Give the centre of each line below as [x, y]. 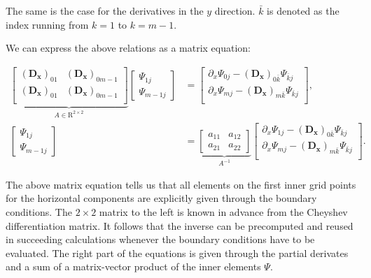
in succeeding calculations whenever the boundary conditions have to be [160, 239]
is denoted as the [303, 10]
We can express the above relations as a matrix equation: [128, 48]
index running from [47, 24]
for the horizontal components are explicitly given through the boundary [161, 198]
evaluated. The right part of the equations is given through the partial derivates [177, 253]
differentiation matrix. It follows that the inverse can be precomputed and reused [180, 225]
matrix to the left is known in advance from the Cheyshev [223, 212]
